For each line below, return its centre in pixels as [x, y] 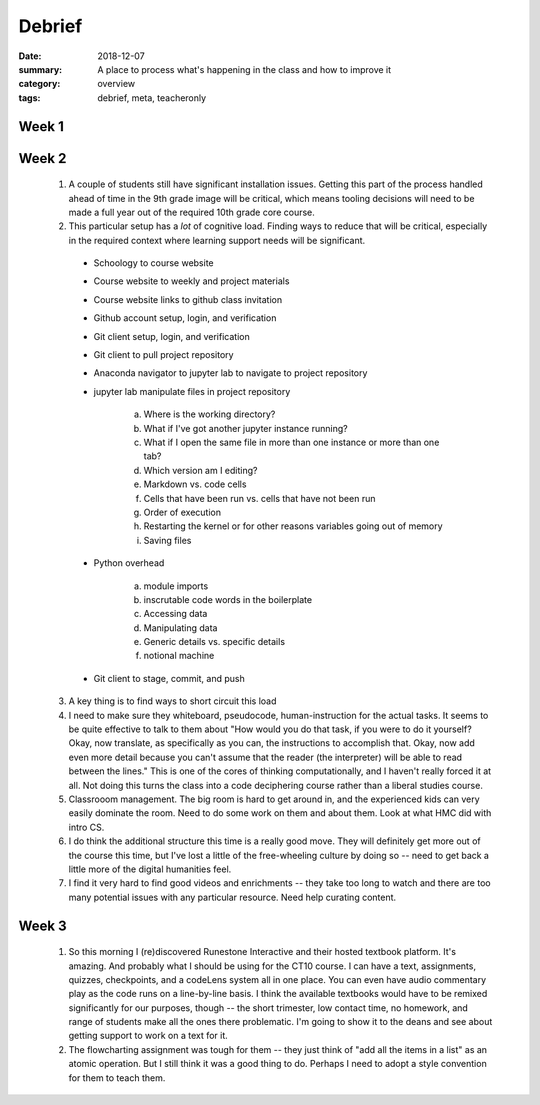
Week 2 [42, 158]
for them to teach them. [117, 1077]
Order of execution [182, 512]
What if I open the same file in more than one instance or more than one [291, 442]
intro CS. [86, 827]
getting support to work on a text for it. [148, 1036]
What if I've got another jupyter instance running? [246, 428]
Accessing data [175, 614]
